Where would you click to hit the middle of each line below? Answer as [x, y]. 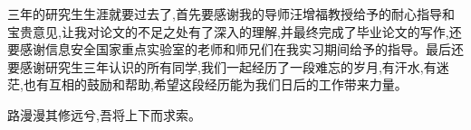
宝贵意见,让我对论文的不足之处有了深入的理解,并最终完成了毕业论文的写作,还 [235, 31]
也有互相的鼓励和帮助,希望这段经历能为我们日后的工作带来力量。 [215, 84]
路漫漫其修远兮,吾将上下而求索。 [104, 114]
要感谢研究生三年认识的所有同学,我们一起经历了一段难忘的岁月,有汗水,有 [222, 66]
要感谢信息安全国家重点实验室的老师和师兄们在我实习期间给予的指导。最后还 [235, 49]
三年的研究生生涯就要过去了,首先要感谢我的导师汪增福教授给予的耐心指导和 [231, 14]
